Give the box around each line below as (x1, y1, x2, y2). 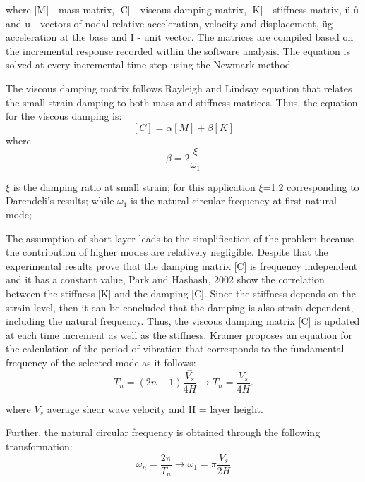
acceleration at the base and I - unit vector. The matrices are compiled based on (6, 30, 354, 44)
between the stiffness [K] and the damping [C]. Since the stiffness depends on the (6, 286, 356, 301)
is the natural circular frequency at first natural (131, 193, 337, 208)
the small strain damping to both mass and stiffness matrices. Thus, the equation (6, 94, 358, 109)
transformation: (6, 439, 73, 454)
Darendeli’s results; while (6, 193, 114, 208)
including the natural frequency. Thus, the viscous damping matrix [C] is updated (6, 314, 360, 328)
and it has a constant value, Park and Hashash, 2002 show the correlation (6, 272, 325, 287)
